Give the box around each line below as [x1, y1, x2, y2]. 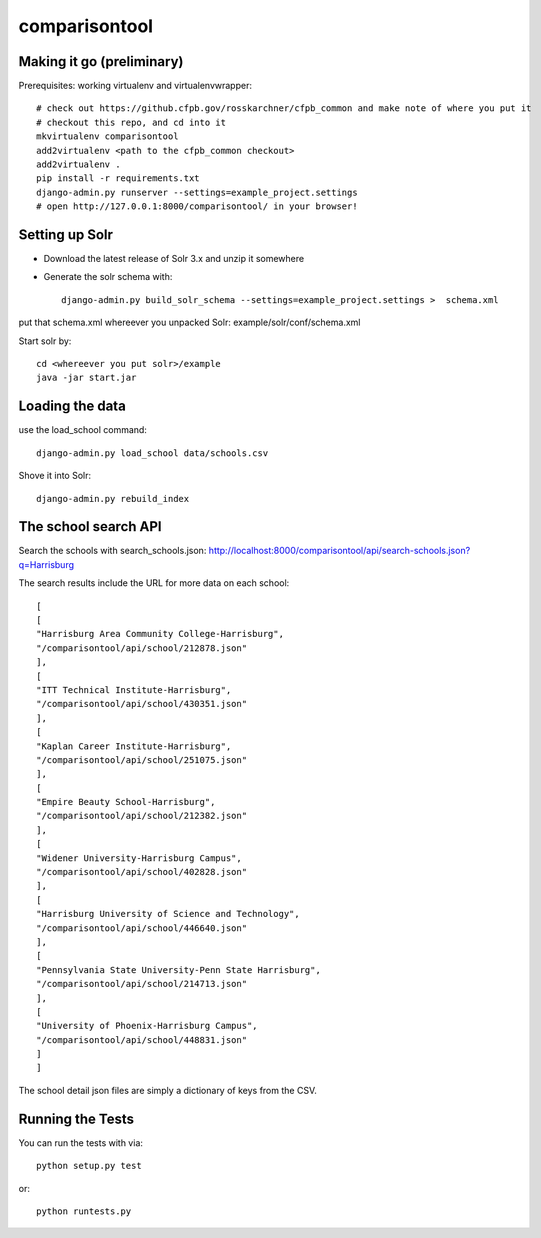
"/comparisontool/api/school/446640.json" [36, 922, 248, 934]
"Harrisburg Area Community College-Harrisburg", [36, 628, 285, 640]
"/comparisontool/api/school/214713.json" [36, 978, 248, 990]
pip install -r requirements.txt [36, 173, 200, 184]
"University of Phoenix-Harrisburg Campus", [36, 1020, 259, 1032]
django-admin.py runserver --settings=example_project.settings [36, 186, 359, 198]
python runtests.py [36, 1205, 132, 1217]
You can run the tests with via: [18, 1136, 144, 1149]
